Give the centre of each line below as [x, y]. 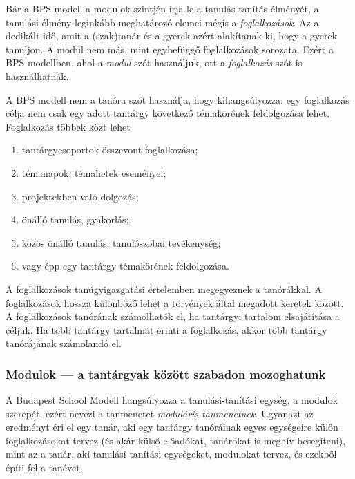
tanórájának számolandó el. [64, 343]
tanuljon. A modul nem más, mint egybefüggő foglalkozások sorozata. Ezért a [170, 49]
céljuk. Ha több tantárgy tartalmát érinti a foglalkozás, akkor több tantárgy [166, 329]
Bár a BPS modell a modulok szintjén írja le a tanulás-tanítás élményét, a [162, 8]
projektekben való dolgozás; [80, 196]
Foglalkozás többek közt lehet [68, 126]
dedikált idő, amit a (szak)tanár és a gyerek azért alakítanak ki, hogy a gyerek [172, 36]
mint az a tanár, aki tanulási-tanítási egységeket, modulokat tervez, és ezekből [171, 454]
